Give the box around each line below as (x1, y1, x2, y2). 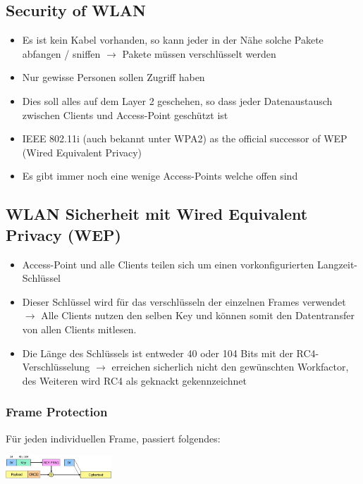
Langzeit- (317, 256, 358, 271)
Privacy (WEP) (6, 223, 121, 245)
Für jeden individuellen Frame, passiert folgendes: (6, 430, 221, 445)
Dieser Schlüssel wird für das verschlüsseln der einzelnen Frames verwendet (22, 294, 346, 309)
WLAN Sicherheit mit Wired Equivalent (6, 203, 308, 225)
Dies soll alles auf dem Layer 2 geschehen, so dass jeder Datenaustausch (22, 93, 333, 108)
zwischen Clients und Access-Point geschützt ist (22, 107, 228, 122)
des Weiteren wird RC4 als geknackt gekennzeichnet (22, 373, 247, 387)
